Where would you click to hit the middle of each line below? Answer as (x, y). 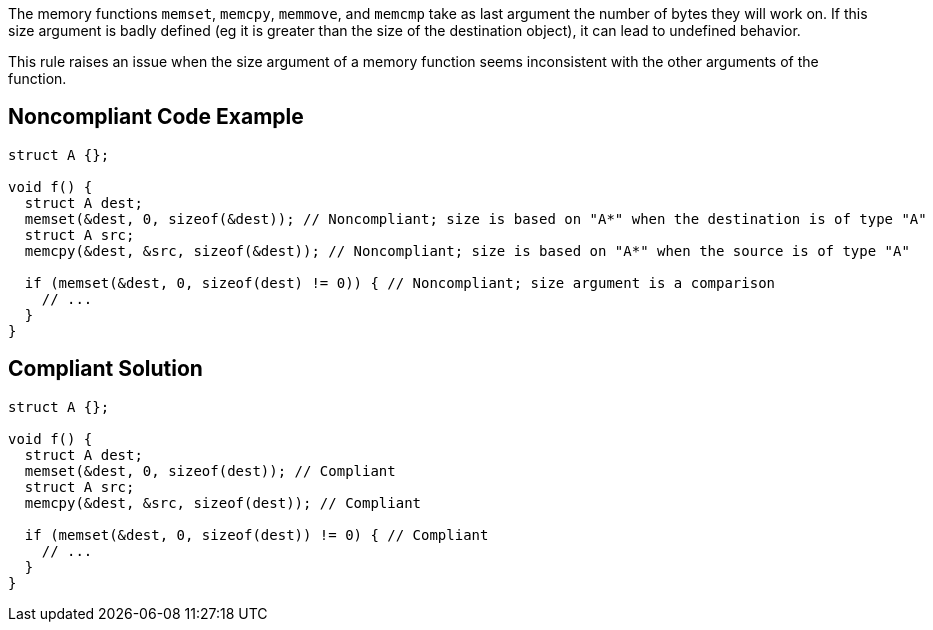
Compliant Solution (105, 369)
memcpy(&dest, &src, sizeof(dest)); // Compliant (223, 502)
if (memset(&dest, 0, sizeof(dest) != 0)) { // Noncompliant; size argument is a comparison (400, 282)
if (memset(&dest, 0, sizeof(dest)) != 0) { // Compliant (256, 534)
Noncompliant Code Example (156, 117)
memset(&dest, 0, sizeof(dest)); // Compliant (210, 470)
